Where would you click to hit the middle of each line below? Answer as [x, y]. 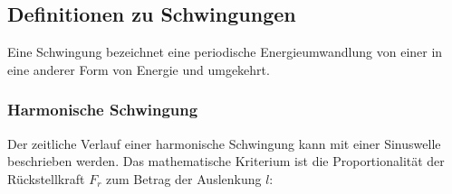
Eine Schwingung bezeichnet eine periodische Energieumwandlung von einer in [225, 52]
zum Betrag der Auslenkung [184, 178]
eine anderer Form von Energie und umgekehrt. [139, 69]
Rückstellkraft [46, 178]
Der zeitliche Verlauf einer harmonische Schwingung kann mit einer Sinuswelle [224, 143]
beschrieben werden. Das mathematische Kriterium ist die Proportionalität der [226, 161]
